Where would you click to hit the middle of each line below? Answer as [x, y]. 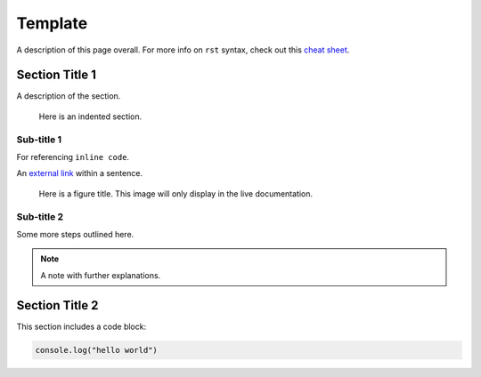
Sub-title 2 [40, 216]
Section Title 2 [57, 305]
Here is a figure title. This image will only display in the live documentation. [176, 193]
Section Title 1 [57, 75]
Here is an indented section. [90, 116]
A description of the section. [69, 96]
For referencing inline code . [73, 156]
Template [52, 23]
